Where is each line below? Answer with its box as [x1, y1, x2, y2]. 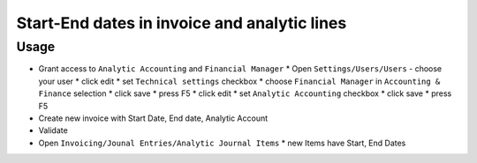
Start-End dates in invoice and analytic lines [16, 13, 347, 33]
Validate [38, 125, 68, 136]
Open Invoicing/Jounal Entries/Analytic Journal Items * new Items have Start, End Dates [38, 137, 406, 148]
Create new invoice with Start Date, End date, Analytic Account [38, 113, 269, 123]
